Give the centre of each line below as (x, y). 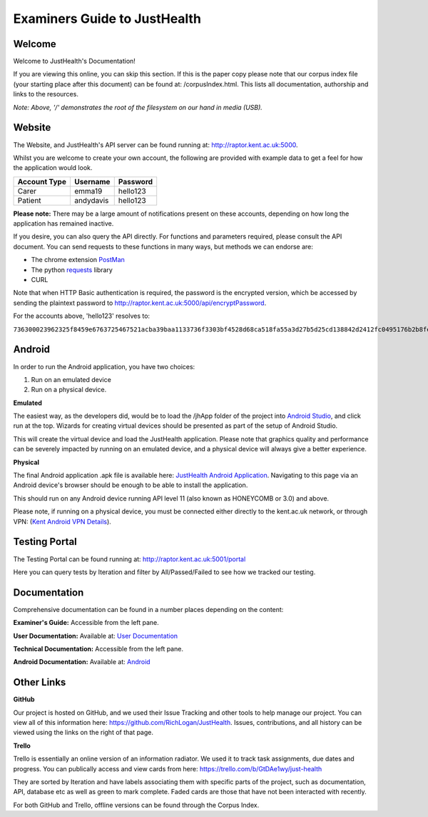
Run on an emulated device (71, 379)
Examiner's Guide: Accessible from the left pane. (86, 623)
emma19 (88, 191)
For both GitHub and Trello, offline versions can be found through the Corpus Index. (136, 805)
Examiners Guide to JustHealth (107, 19)
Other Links (40, 682)
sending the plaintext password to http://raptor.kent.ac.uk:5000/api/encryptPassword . (140, 303)
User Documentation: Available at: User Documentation (96, 636)
